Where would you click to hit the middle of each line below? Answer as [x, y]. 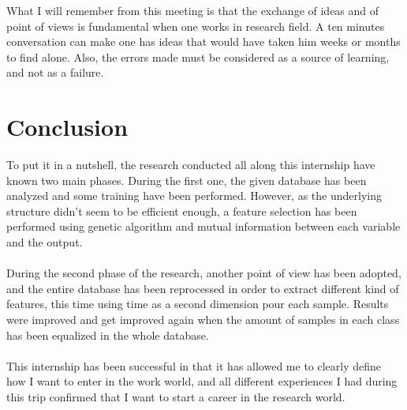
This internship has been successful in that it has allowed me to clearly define [194, 365]
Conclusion [67, 127]
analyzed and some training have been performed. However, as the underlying [194, 196]
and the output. [45, 242]
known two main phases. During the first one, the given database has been [187, 180]
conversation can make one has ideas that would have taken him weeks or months [203, 41]
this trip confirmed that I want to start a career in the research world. [176, 397]
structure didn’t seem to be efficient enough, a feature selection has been [182, 211]
